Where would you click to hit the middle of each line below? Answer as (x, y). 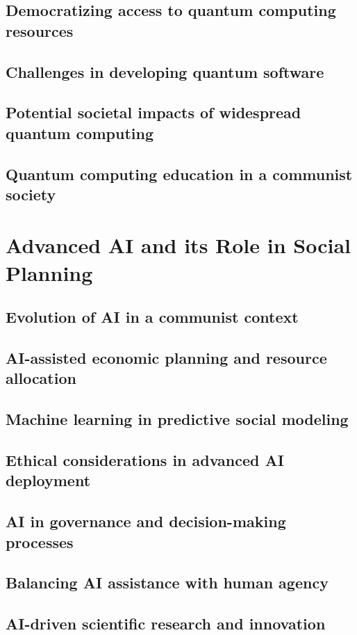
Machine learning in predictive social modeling (177, 419)
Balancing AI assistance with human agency (167, 582)
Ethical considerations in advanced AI (145, 459)
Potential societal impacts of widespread (153, 112)
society (31, 194)
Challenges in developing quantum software (165, 71)
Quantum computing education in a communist (179, 174)
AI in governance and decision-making (146, 521)
